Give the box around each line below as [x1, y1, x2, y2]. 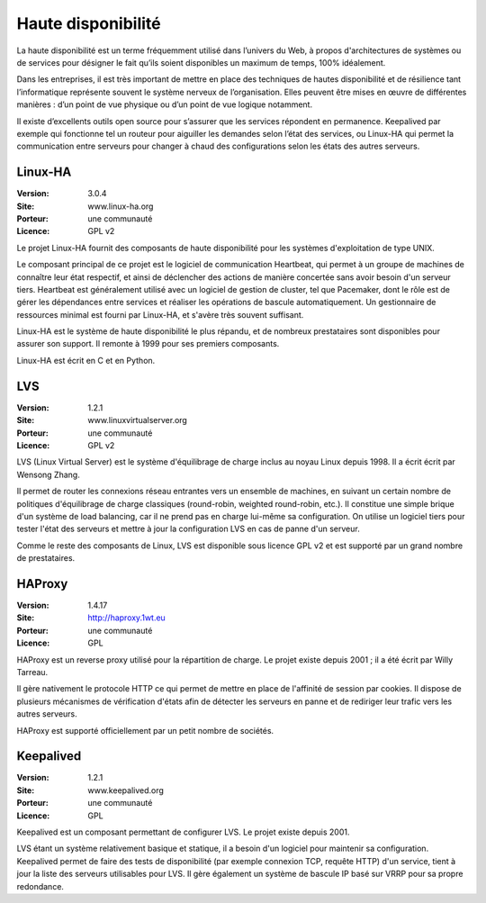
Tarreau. [16, 666, 49, 677]
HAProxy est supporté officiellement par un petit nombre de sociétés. [16, 725, 274, 736]
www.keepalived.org [87, 784, 164, 796]
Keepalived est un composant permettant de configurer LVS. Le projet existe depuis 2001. [16, 826, 350, 837]
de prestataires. [16, 553, 76, 564]
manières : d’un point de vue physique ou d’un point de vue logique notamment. [16, 99, 313, 110]
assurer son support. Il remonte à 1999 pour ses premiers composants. [16, 339, 280, 349]
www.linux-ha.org [87, 201, 154, 212]
